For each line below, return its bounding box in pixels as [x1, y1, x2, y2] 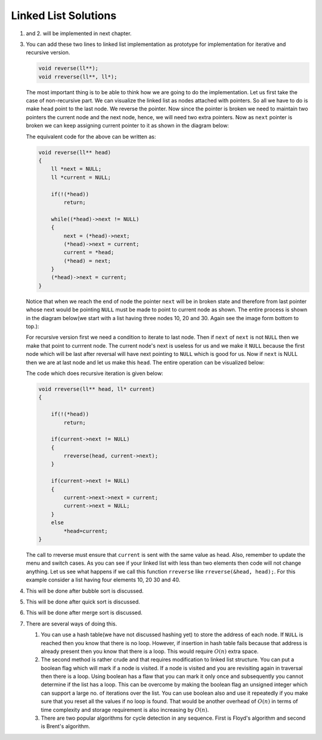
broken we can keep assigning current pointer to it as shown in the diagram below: [26, 122, 230, 129]
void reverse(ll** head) [38, 149, 112, 156]
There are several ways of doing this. [26, 620, 117, 627]
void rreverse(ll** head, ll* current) [38, 385, 155, 392]
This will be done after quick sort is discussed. [26, 598, 140, 605]
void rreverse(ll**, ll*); [38, 73, 117, 80]
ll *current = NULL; [51, 174, 112, 181]
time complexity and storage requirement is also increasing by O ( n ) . [41, 706, 209, 713]
